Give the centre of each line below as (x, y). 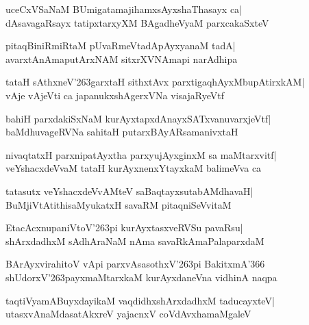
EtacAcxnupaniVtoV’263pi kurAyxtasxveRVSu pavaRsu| (124, 227)
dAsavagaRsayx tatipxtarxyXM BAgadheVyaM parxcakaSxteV (137, 22)
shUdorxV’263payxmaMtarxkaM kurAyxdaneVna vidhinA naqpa (141, 277)
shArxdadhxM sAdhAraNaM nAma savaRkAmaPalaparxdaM (135, 240)
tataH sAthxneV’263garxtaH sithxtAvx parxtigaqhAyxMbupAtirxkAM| (155, 82)
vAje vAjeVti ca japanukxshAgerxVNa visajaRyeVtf (115, 95)
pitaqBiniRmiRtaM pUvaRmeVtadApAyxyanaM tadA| (121, 45)
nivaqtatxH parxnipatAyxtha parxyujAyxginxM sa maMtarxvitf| (141, 154)
